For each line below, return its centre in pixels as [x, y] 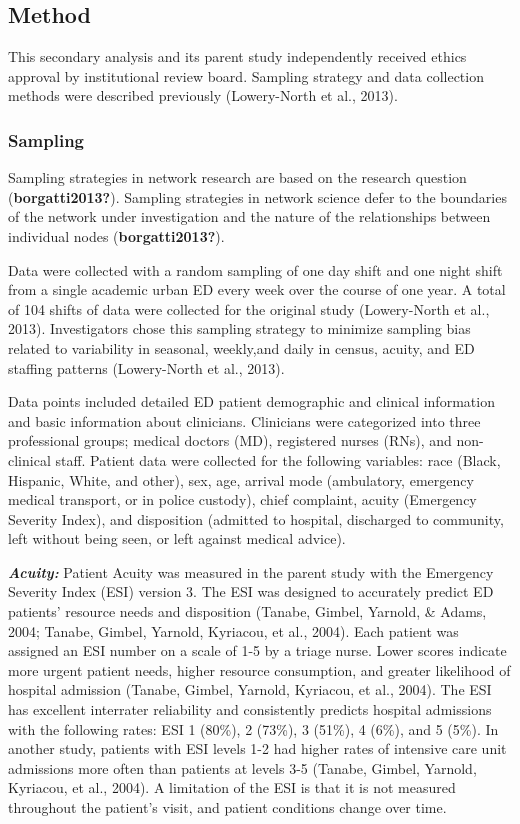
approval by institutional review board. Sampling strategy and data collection [246, 75]
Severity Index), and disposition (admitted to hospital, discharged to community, [256, 518]
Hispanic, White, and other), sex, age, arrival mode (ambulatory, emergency [241, 479]
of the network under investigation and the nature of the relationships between [249, 216]
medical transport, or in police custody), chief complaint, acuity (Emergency [242, 499]
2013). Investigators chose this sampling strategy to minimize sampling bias [239, 328]
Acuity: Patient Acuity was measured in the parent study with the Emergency [251, 571]
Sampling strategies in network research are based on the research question [237, 177]
